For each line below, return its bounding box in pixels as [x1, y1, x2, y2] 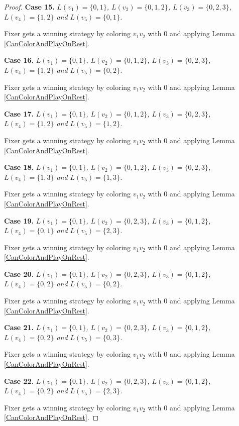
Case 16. [4, 55, 34, 65]
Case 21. [4, 322, 34, 333]
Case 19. [4, 215, 34, 226]
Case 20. [4, 268, 34, 279]
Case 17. [4, 108, 34, 119]
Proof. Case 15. [4, 2, 55, 12]
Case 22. [4, 375, 34, 386]
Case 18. [4, 162, 34, 172]
